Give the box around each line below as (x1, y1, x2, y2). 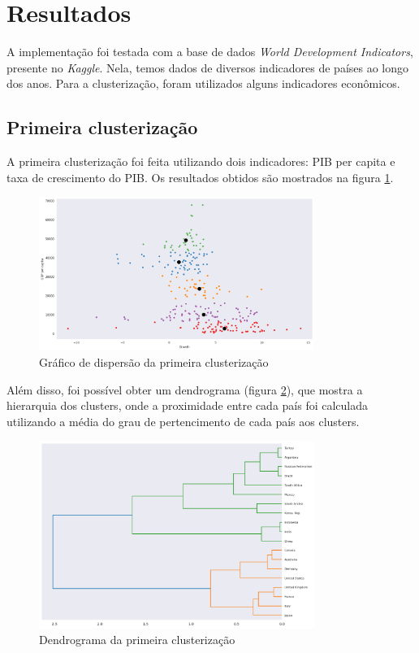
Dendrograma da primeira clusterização (39, 631, 235, 648)
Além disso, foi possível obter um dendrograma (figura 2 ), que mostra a (6, 381, 363, 398)
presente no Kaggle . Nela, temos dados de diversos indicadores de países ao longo (6, 59, 409, 76)
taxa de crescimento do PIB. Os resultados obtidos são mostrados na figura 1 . (6, 168, 394, 185)
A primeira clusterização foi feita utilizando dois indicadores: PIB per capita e (6, 153, 395, 170)
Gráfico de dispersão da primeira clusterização (39, 354, 269, 371)
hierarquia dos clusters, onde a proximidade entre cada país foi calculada (6, 397, 369, 414)
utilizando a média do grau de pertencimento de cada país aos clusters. (6, 412, 360, 429)
